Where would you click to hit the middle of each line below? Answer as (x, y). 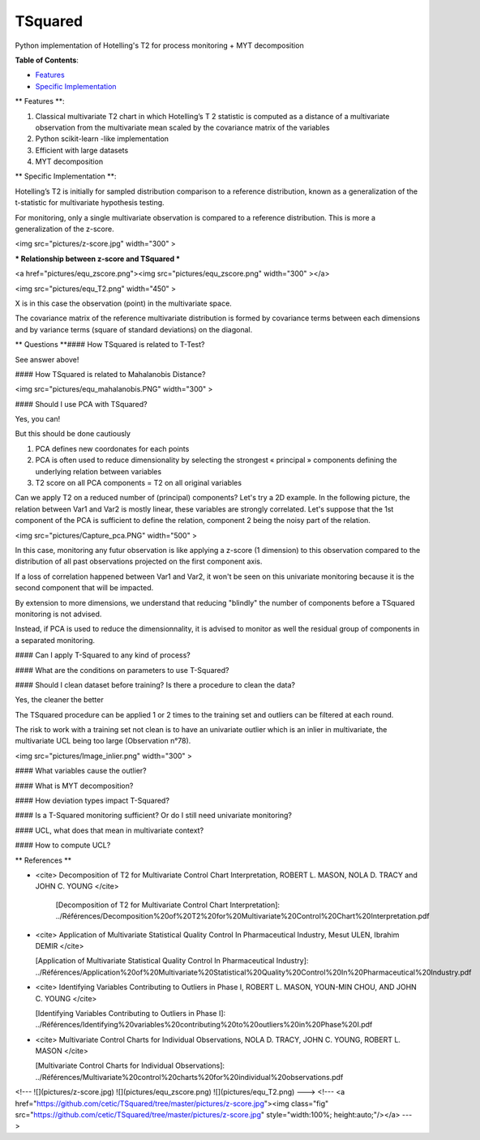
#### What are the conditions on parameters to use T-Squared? (122, 670)
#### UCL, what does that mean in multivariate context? (109, 830)
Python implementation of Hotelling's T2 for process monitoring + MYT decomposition (159, 45)
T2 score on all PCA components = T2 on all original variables (139, 483)
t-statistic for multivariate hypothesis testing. (90, 203)
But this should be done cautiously (73, 434)
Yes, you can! (38, 419)
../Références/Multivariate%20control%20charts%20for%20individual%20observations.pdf (189, 1077)
